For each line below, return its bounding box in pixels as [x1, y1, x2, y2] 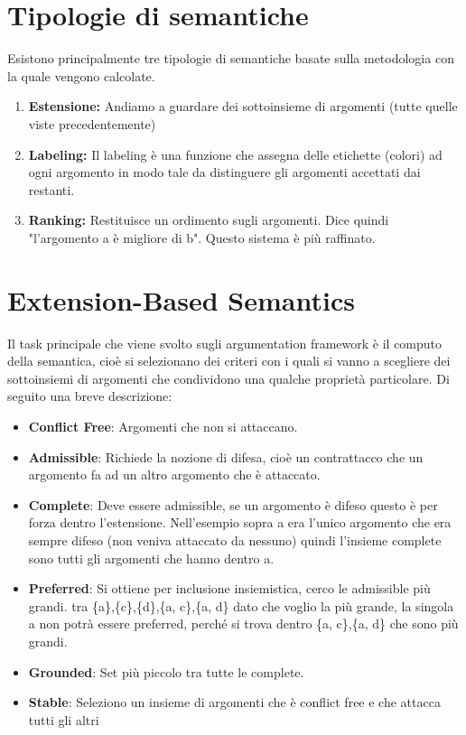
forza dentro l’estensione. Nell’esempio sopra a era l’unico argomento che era [28, 513, 452, 532]
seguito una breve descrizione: [7, 386, 172, 405]
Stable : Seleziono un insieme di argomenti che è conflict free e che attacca [28, 693, 441, 712]
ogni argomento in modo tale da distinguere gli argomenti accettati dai [28, 163, 421, 181]
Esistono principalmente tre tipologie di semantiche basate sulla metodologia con [7, 49, 454, 68]
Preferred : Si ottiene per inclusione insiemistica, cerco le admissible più [28, 579, 431, 598]
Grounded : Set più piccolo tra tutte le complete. [28, 662, 304, 681]
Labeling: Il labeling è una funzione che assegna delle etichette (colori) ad [28, 144, 443, 163]
